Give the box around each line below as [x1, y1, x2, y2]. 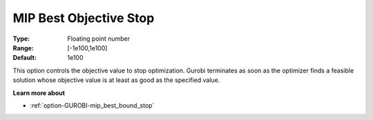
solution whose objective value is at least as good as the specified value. [12, 76, 220, 84]
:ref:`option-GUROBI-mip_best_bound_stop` [30, 101, 155, 110]
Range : [12, 43, 34, 52]
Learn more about [12, 88, 66, 97]
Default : [12, 54, 37, 62]
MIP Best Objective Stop [12, 10, 155, 26]
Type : [12, 34, 30, 43]
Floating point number [67, 34, 131, 43]
